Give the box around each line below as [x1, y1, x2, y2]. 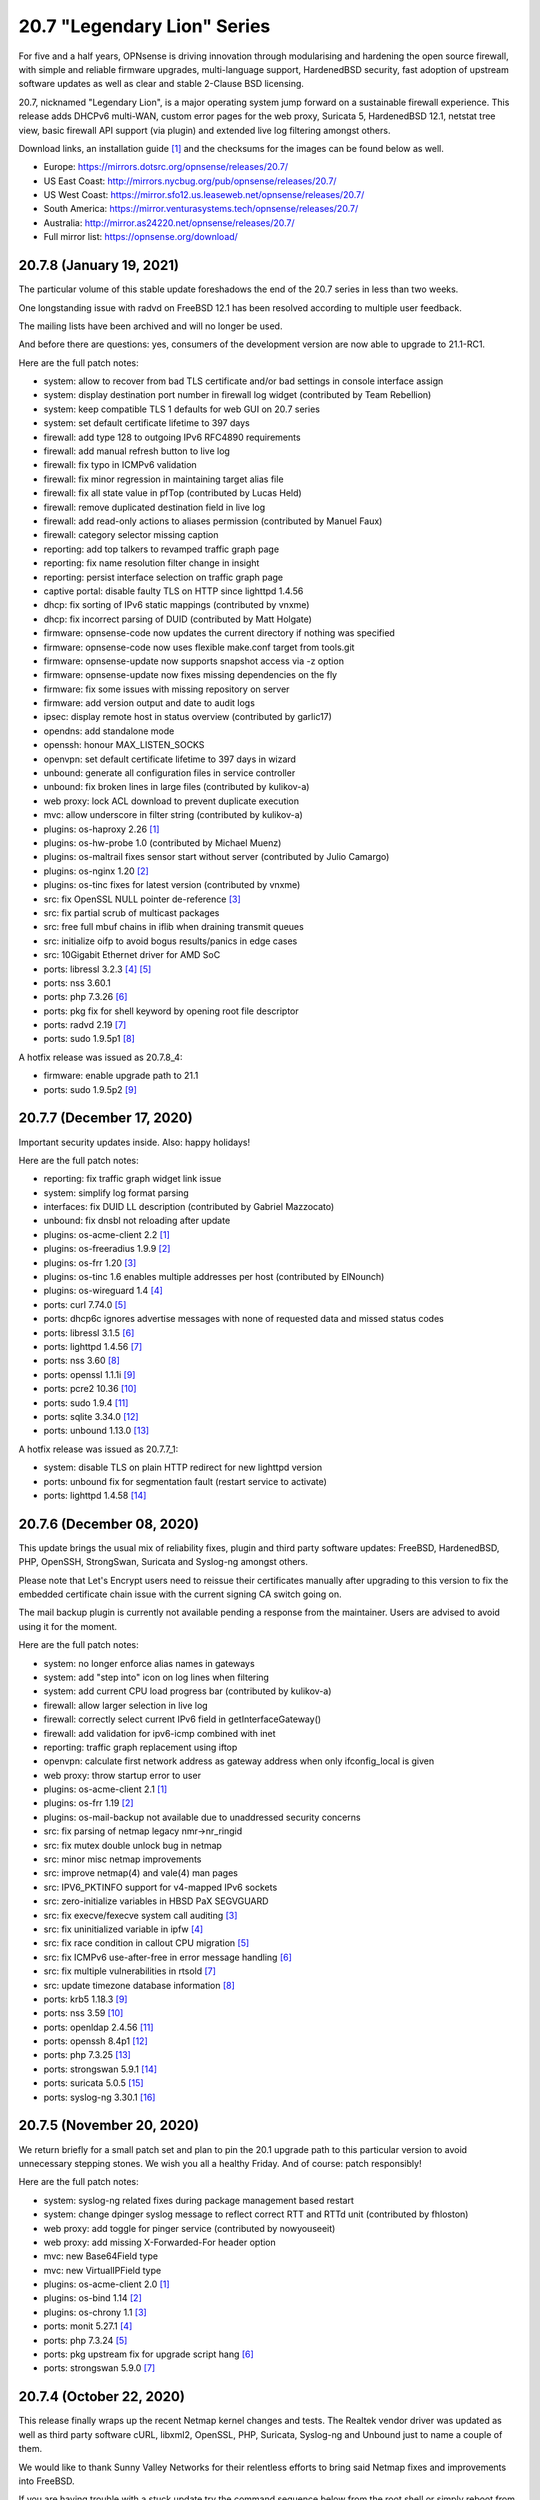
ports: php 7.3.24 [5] [43, 2334, 128, 2346]
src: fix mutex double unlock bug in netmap [43, 1839, 222, 1851]
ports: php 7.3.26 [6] [43, 991, 128, 1003]
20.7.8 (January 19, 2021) [18, 257, 180, 274]
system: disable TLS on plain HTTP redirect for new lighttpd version [43, 1461, 323, 1474]
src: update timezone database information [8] [43, 1979, 235, 1991]
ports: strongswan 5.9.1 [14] [43, 2063, 158, 2075]
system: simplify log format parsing [43, 1186, 189, 1199]
